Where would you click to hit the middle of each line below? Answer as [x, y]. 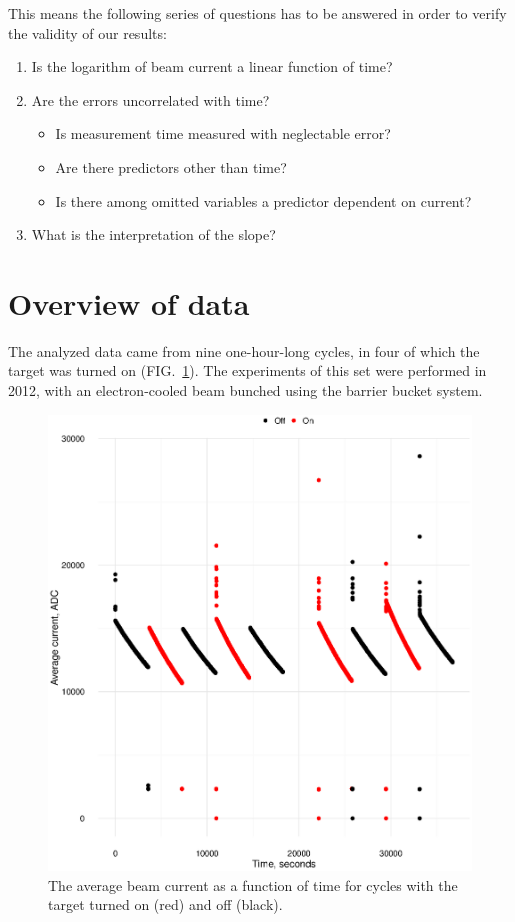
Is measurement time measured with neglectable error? [223, 133]
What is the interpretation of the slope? [153, 234]
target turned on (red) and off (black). [165, 904]
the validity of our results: [87, 32]
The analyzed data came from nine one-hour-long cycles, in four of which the [244, 350]
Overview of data [129, 302]
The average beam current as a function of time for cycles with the [253, 884]
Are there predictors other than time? [171, 166]
